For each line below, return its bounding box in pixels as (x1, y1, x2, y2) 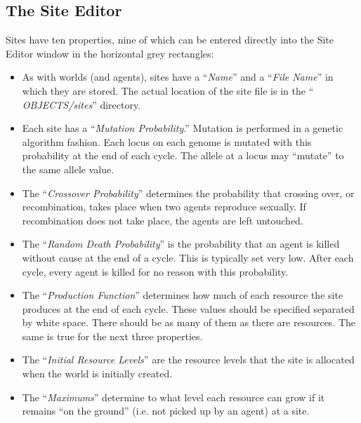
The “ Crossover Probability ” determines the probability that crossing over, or (22, 185, 355, 200)
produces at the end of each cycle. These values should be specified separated (22, 301, 355, 316)
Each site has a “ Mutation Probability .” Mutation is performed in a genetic (22, 121, 343, 135)
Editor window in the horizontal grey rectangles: (6, 46, 214, 60)
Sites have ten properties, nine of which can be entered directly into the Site (6, 32, 334, 47)
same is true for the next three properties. (22, 328, 203, 343)
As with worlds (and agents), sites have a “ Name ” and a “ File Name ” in (22, 69, 334, 84)
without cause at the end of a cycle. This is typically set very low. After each (22, 250, 354, 264)
